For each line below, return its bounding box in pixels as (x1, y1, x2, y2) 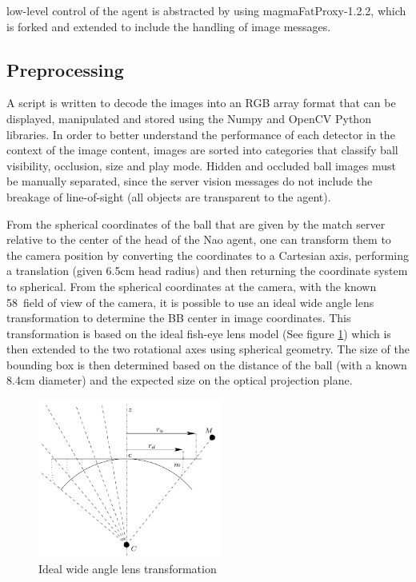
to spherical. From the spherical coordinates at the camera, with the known (6, 277, 377, 294)
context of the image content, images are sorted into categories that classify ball (6, 142, 398, 158)
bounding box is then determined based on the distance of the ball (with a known (6, 356, 407, 373)
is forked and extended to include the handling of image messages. (6, 18, 331, 34)
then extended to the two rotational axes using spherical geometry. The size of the (6, 341, 410, 357)
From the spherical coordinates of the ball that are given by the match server (6, 215, 386, 232)
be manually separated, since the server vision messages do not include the (6, 173, 373, 189)
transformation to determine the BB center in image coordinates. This (6, 309, 351, 326)
